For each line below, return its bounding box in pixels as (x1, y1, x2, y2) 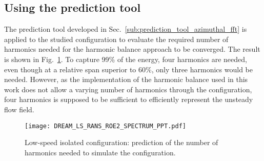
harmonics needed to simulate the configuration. (25, 147, 176, 157)
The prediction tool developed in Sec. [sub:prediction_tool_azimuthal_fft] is (4, 24, 247, 34)
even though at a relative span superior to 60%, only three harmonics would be (4, 64, 253, 74)
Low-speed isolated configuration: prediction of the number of (25, 137, 218, 148)
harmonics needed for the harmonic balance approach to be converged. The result (4, 44, 260, 54)
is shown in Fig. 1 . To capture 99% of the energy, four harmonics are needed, (4, 53, 247, 64)
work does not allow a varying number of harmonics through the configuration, (4, 84, 252, 94)
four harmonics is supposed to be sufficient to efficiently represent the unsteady (4, 94, 253, 105)
